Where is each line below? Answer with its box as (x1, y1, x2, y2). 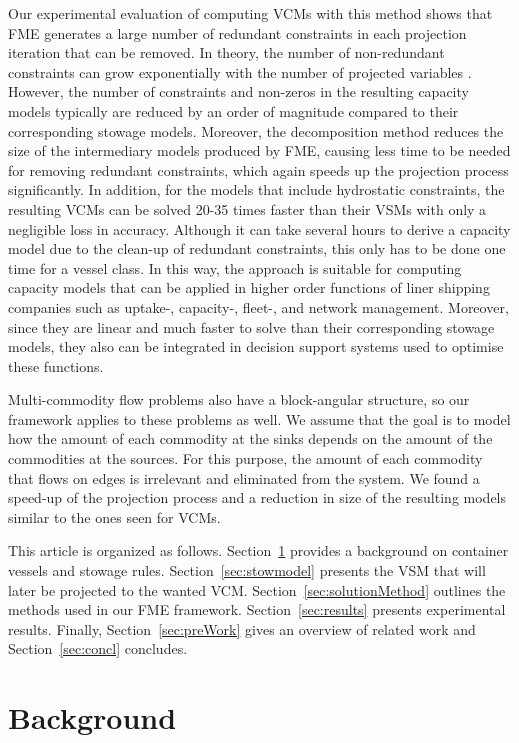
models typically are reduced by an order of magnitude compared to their (8, 100, 459, 121)
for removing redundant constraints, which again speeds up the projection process (8, 159, 509, 180)
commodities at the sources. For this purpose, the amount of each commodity (8, 448, 483, 469)
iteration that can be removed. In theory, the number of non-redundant (8, 42, 445, 63)
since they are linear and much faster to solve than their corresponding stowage (8, 316, 495, 337)
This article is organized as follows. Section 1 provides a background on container (8, 540, 509, 561)
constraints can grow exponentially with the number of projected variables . (8, 61, 472, 82)
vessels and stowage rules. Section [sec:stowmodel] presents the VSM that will (8, 560, 486, 581)
